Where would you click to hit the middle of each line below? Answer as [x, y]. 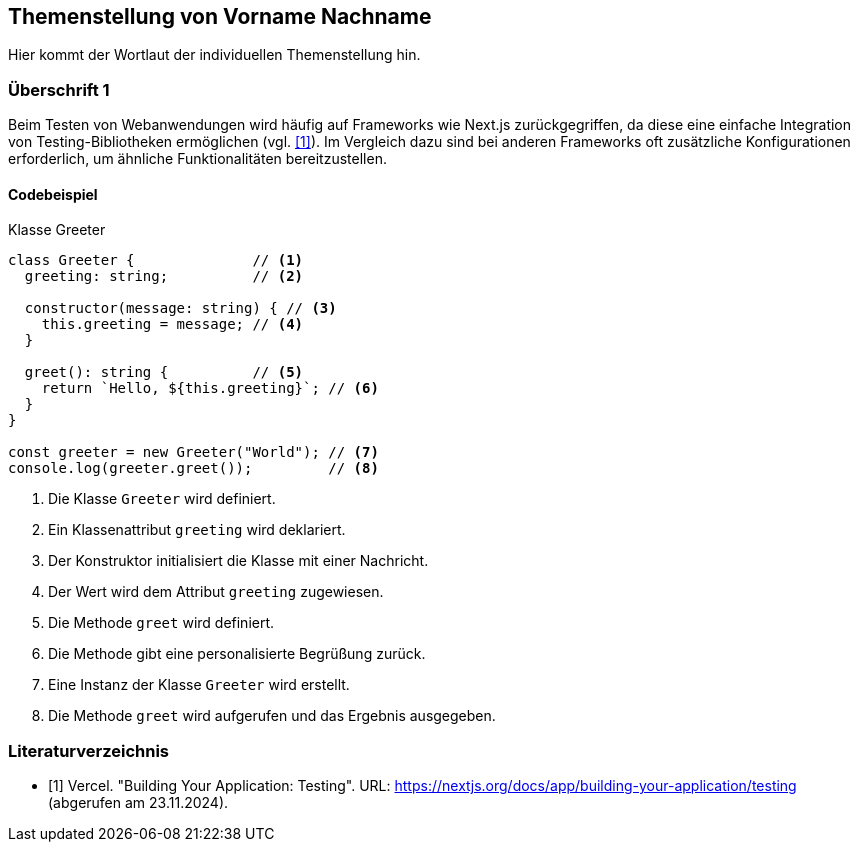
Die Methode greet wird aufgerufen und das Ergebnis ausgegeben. [272, 716]
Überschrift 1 [59, 89]
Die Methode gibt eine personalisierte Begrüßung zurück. [237, 654]
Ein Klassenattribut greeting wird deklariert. [197, 530]
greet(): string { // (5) [164, 372]
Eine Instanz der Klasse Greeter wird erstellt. [199, 685]
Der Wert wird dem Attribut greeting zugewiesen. [216, 592]
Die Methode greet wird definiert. [161, 623]
